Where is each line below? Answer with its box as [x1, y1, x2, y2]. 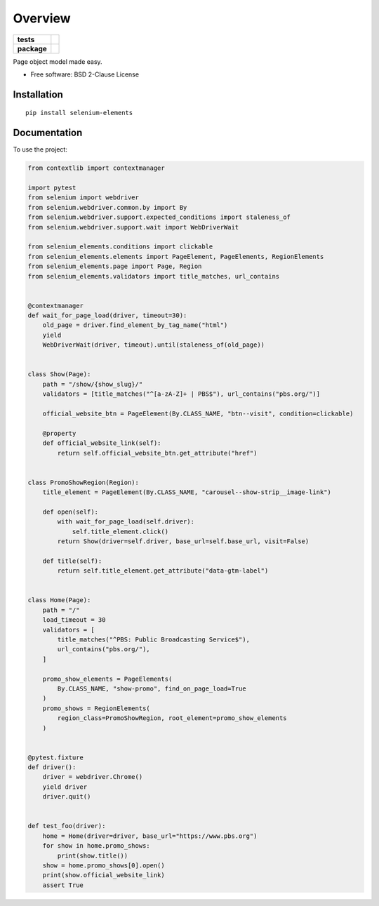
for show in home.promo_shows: [42, 842, 150, 850]
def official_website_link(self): [42, 439, 161, 447]
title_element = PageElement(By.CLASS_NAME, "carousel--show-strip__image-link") [42, 488, 331, 496]
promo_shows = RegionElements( [42, 704, 150, 712]
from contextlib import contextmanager [27, 164, 165, 172]
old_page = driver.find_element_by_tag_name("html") [42, 321, 228, 329]
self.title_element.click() [72, 527, 168, 535]
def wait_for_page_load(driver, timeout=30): [27, 312, 187, 319]
